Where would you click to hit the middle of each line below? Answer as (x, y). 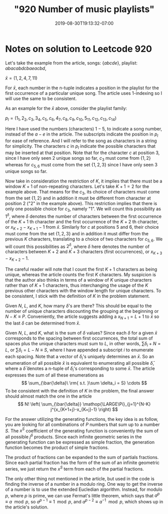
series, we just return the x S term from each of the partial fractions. (75, 468)
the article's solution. (27, 507)
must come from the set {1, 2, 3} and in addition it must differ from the (77, 233)
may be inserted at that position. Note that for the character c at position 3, (82, 153)
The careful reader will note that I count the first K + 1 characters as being (81, 269)
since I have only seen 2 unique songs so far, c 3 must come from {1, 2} (78, 159)
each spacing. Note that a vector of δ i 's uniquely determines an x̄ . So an (80, 357)
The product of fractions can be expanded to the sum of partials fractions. (82, 458)
